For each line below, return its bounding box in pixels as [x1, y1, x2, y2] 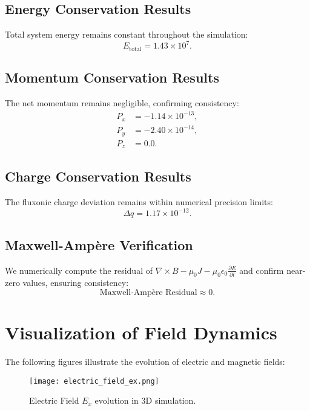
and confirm [239, 263, 284, 276]
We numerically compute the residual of [5, 263, 153, 276]
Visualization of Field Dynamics [5, 320, 277, 345]
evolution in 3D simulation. [94, 394, 196, 407]
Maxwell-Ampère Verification [5, 235, 193, 254]
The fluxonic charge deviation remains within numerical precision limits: [5, 195, 273, 208]
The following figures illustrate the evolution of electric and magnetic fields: [5, 355, 285, 368]
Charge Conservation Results [5, 167, 191, 186]
